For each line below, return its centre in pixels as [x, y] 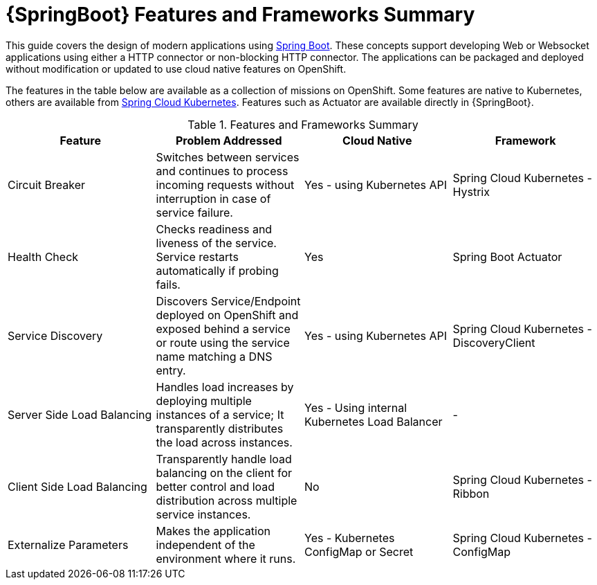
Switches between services [228, 157]
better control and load [215, 486]
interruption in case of [213, 198]
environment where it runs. [226, 558]
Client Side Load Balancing [77, 486]
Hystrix [471, 191]
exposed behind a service [223, 328]
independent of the [205, 544]
